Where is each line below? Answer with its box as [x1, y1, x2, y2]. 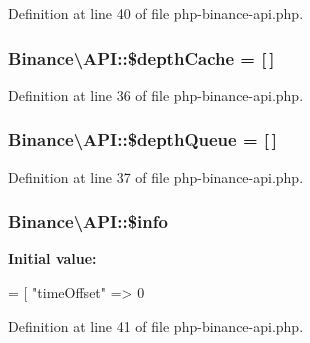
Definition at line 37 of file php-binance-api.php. [8, 166, 304, 187]
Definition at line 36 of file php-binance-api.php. [8, 84, 304, 105]
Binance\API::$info [8, 209, 168, 234]
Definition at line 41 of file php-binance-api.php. [8, 315, 304, 336]
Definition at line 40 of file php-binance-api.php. [8, 3, 304, 23]
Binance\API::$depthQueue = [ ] [8, 127, 277, 152]
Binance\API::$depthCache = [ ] [8, 45, 275, 70]
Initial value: [8, 248, 97, 269]
